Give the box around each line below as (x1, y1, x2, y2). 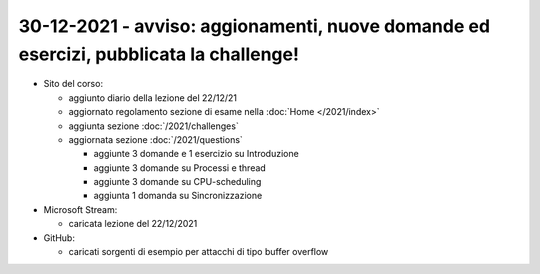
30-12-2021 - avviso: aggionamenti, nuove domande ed (18, 15, 490, 37)
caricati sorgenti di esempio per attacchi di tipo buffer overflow (68, 246, 329, 258)
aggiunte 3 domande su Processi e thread (93, 161, 267, 174)
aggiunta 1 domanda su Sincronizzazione (93, 190, 263, 202)
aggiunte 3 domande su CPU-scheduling (93, 176, 262, 188)
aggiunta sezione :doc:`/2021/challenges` (68, 120, 239, 132)
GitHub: (43, 231, 75, 244)
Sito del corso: (43, 78, 104, 90)
